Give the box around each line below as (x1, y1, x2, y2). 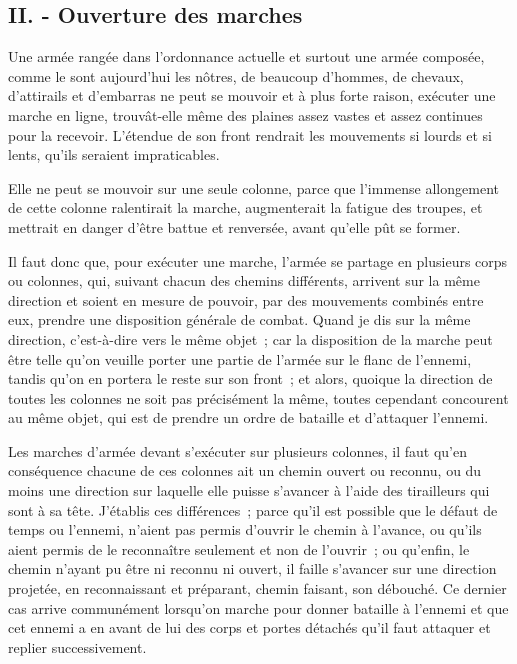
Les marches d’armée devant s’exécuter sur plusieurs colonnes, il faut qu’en (8, 440, 468, 461)
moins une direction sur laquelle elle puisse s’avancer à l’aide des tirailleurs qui (8, 480, 490, 501)
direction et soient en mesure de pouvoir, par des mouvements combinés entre (8, 289, 484, 310)
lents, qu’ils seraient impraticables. (8, 144, 220, 165)
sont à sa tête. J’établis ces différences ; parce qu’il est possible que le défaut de (8, 499, 498, 520)
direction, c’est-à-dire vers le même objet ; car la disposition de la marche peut (8, 328, 493, 349)
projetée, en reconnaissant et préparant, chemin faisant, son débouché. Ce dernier (8, 578, 507, 599)
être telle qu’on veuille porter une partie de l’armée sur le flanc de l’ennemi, (8, 348, 472, 369)
